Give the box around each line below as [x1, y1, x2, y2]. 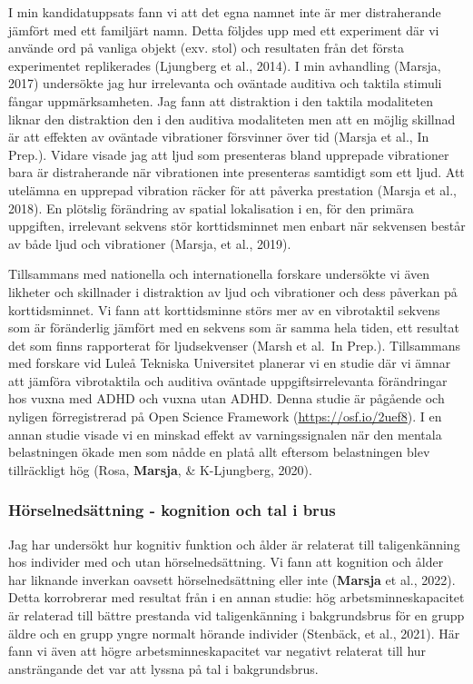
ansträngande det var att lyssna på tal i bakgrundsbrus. [8, 659, 319, 678]
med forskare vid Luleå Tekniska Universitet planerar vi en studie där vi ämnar [8, 353, 451, 372]
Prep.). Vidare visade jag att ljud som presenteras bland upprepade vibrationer [8, 144, 449, 164]
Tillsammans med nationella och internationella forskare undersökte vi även [8, 264, 430, 283]
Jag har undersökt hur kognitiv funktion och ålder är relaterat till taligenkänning [8, 534, 460, 553]
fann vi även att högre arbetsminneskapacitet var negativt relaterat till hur [8, 641, 427, 660]
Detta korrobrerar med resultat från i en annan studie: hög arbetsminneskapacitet [8, 588, 465, 607]
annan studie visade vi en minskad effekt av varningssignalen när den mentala [8, 424, 442, 443]
